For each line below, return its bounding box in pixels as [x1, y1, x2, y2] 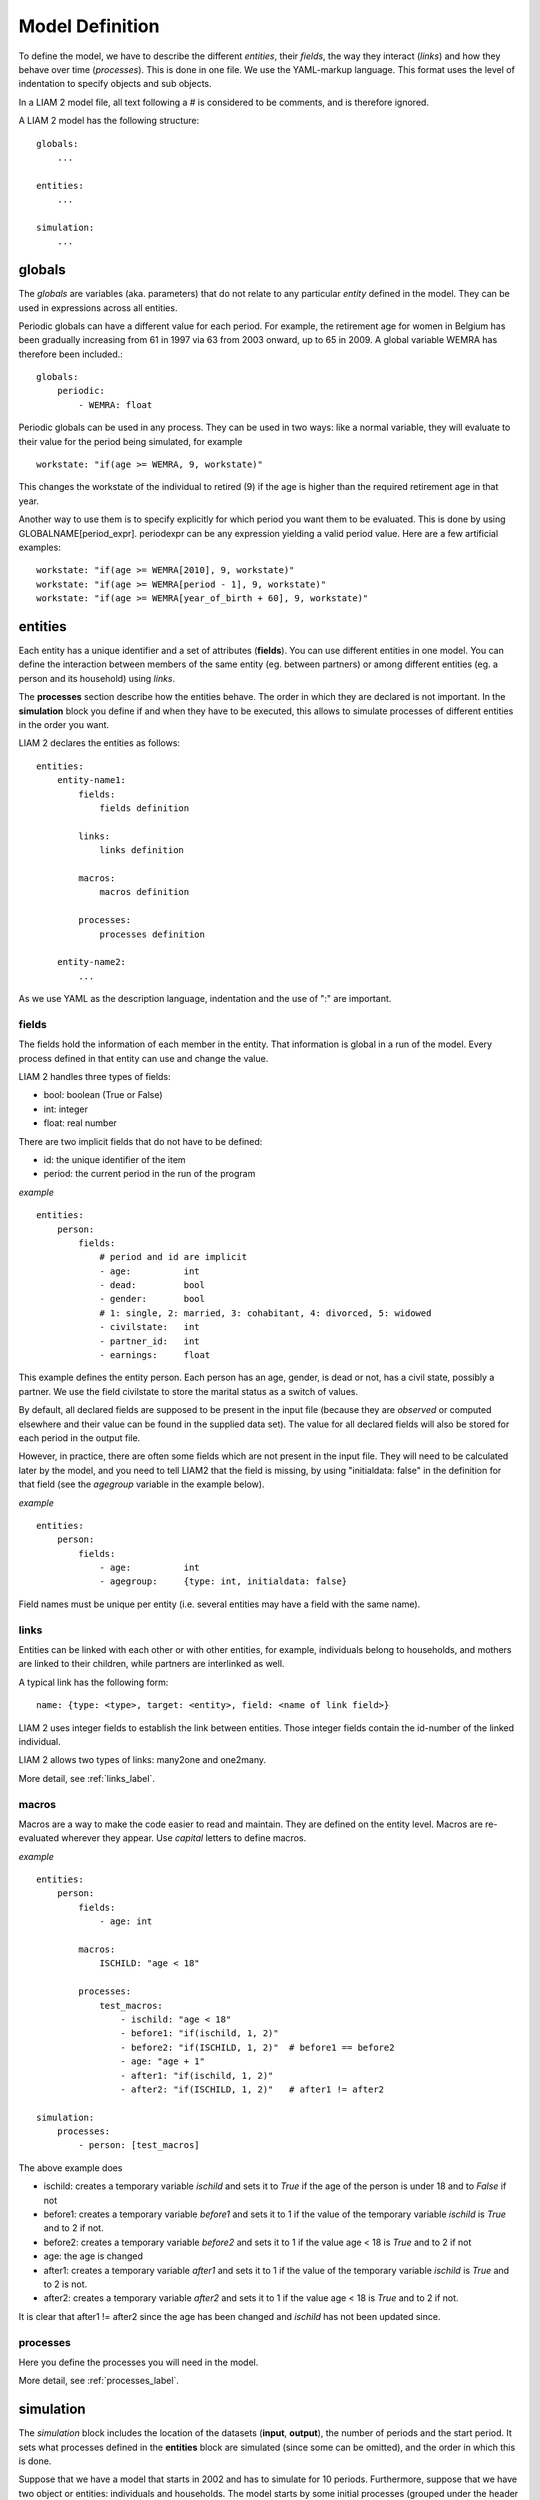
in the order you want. [18, 719, 110, 731]
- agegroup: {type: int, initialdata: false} [99, 1576, 348, 1587]
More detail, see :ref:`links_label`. [18, 1772, 155, 1784]
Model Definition [18, 15, 160, 37]
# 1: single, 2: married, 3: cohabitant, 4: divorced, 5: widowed [99, 1307, 432, 1319]
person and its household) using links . [18, 672, 176, 684]
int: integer [43, 1103, 89, 1115]
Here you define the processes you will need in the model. [18, 2356, 259, 2368]
